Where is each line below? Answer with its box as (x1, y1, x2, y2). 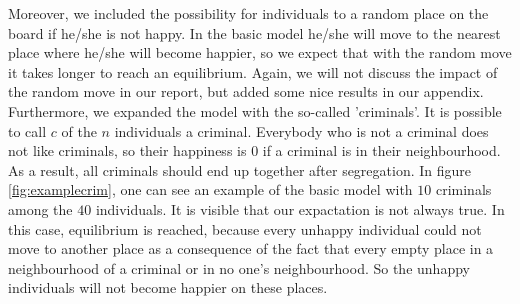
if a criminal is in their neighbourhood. (262, 140, 501, 161)
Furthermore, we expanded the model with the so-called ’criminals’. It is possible (8, 100, 502, 121)
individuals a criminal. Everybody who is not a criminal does (114, 120, 489, 141)
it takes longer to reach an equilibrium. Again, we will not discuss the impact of (8, 61, 498, 82)
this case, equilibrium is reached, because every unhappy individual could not (8, 218, 482, 239)
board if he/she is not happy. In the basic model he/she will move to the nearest (8, 22, 501, 43)
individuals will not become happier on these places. (8, 277, 328, 298)
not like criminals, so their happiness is (8, 140, 247, 161)
